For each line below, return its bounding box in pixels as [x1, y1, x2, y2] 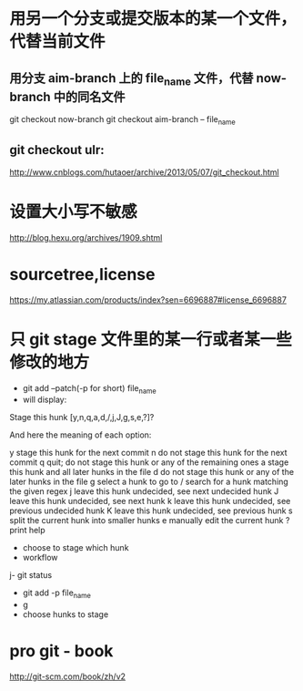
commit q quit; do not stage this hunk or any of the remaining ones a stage [9, 457, 289, 468]
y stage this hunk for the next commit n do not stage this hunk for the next [9, 448, 288, 459]
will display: [22, 394, 67, 406]
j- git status [9, 570, 53, 581]
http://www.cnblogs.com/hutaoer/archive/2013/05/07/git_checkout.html [9, 166, 279, 178]
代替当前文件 [9, 31, 106, 52]
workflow [22, 552, 58, 563]
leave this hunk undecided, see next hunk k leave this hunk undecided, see [9, 496, 291, 507]
